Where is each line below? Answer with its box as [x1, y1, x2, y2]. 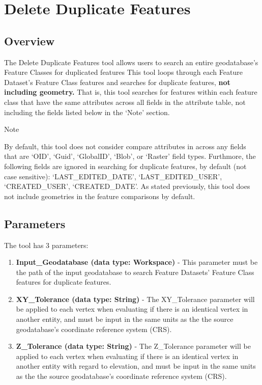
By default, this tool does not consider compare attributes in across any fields [4, 141, 246, 151]
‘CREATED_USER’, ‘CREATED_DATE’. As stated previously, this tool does [4, 181, 250, 191]
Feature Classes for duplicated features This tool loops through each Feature [4, 67, 243, 77]
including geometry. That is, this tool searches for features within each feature [4, 87, 257, 97]
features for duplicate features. [16, 277, 111, 287]
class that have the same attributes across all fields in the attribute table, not [4, 96, 246, 107]
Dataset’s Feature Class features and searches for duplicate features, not [4, 76, 230, 87]
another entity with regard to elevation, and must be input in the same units [16, 361, 256, 371]
